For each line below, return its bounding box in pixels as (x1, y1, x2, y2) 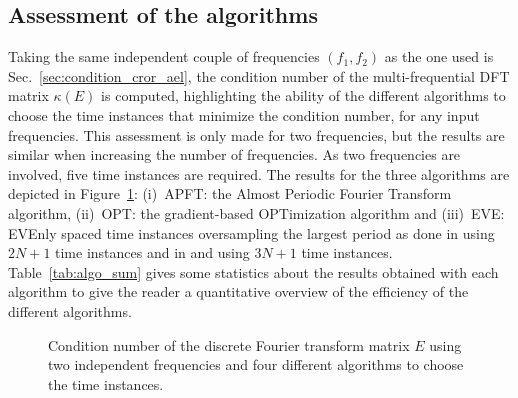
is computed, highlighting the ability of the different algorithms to (101, 85, 506, 106)
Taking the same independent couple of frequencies (8, 46, 320, 67)
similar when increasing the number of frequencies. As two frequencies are (8, 144, 461, 165)
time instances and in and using (55, 242, 250, 263)
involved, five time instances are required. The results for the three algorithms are (8, 163, 510, 184)
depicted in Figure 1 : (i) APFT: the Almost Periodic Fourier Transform (8, 183, 452, 204)
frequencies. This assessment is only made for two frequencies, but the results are (8, 124, 505, 145)
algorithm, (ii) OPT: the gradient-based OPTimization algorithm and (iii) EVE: (8, 202, 505, 223)
